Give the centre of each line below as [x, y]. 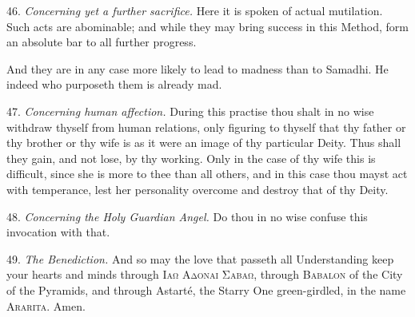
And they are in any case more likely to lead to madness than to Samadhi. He [198, 68]
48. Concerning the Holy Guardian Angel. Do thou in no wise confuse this [187, 216]
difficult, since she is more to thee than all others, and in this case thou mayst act [207, 174]
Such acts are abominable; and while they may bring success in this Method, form [207, 26]
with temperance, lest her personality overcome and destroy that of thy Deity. [198, 189]
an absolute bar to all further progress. [102, 42]
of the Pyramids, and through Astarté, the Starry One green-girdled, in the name [206, 289]
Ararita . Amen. [46, 305]
